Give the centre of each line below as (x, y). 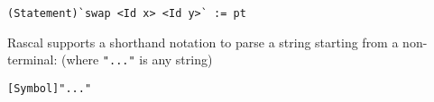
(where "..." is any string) (137, 59)
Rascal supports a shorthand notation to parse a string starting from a (203, 42)
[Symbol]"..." (50, 88)
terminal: (32, 59)
